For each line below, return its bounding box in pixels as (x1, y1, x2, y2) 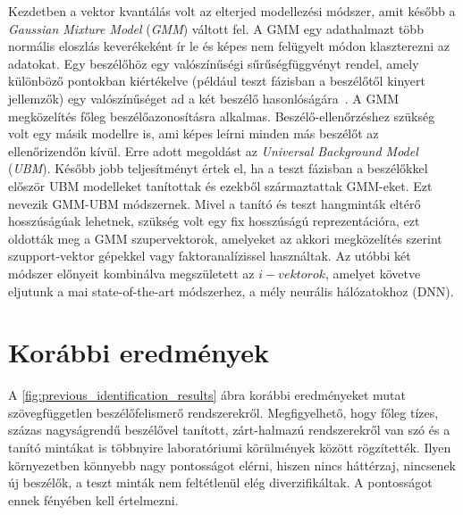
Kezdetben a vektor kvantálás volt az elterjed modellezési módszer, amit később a (8, 2, 456, 20)
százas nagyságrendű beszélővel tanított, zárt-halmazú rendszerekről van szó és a (8, 420, 450, 439)
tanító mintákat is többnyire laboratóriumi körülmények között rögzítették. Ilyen (8, 438, 451, 456)
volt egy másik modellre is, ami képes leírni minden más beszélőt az (8, 124, 379, 143)
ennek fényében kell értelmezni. (8, 490, 179, 509)
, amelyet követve (325, 263, 421, 282)
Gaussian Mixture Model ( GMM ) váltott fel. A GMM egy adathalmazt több (8, 19, 424, 37)
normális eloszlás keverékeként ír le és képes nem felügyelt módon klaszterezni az (8, 37, 450, 55)
